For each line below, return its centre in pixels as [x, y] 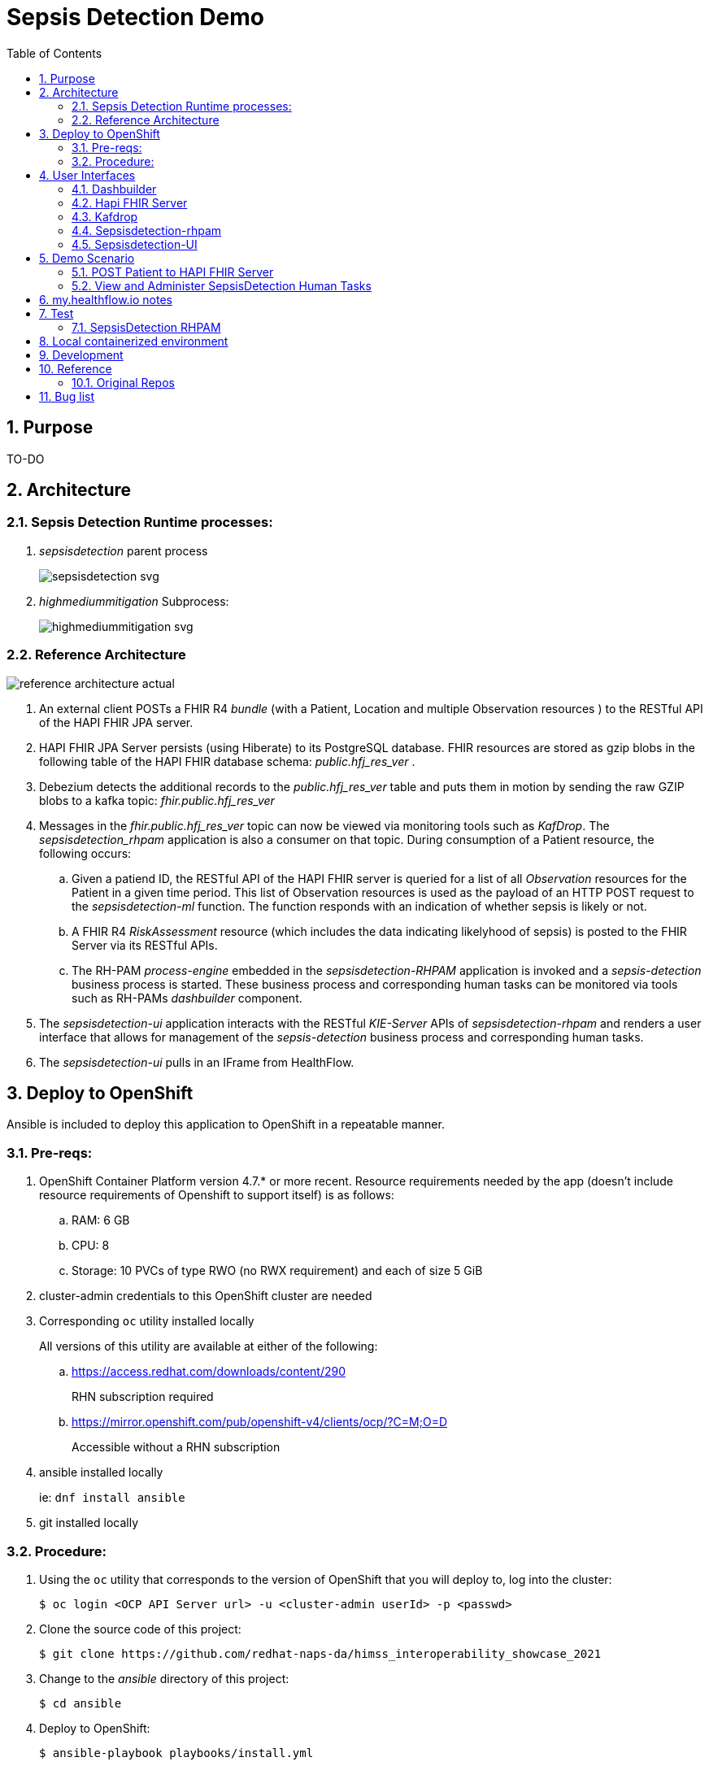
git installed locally [89, 1523]
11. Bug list [67, 396]
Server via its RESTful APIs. [145, 945]
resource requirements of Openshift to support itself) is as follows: [217, 1195]
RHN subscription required [143, 1397]
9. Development [81, 355]
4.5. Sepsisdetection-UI [135, 244]
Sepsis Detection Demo [135, 17]
